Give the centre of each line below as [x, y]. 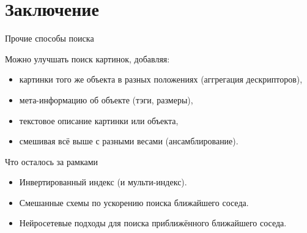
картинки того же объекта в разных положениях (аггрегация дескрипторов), [161, 79]
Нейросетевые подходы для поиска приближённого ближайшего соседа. [153, 223]
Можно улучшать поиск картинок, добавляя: [87, 58]
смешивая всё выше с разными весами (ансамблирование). [129, 141]
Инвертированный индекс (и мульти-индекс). [103, 182]
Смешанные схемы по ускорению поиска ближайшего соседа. [134, 202]
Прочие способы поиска [50, 38]
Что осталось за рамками [52, 161]
